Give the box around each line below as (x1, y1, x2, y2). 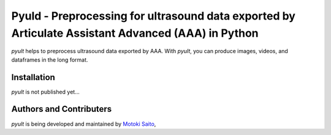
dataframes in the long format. (11, 56, 88, 64)
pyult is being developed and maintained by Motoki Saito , (11, 120, 156, 128)
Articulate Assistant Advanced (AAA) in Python (11, 26, 259, 40)
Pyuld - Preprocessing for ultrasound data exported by (11, 9, 295, 23)
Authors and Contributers (11, 104, 112, 114)
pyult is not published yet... (11, 88, 80, 95)
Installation (11, 72, 55, 82)
